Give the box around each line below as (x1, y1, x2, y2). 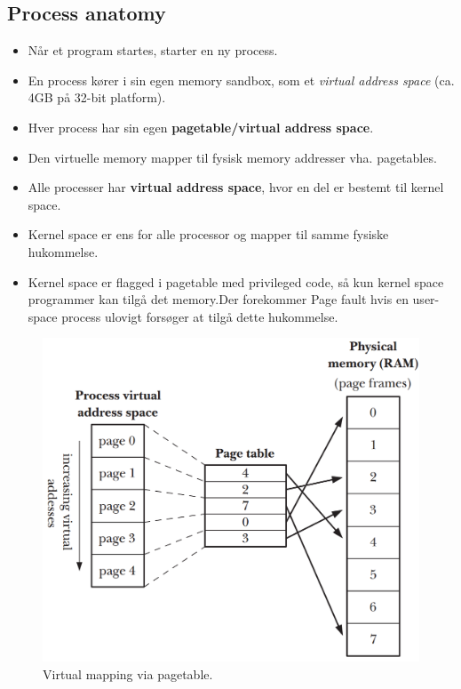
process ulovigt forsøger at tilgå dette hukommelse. (61, 307, 338, 325)
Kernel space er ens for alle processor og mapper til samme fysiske (28, 225, 389, 244)
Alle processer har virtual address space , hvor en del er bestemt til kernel (28, 178, 444, 196)
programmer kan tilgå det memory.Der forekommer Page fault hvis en (28, 290, 409, 308)
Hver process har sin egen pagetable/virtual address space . (28, 117, 374, 136)
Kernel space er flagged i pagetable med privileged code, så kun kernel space (28, 272, 444, 291)
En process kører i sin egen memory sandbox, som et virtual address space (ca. (28, 70, 455, 89)
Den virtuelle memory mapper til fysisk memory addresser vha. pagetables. (28, 148, 437, 166)
